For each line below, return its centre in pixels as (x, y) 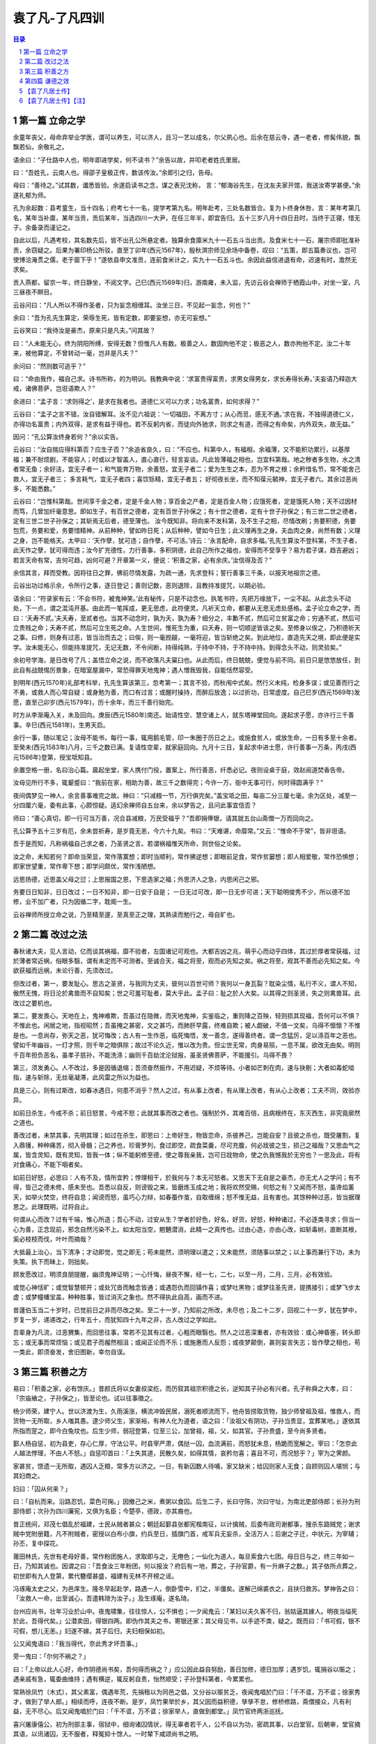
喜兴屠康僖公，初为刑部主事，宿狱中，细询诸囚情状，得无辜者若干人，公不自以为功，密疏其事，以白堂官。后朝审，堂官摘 (187, 1724)
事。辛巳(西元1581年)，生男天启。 (61, 725)
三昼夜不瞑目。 (34, 292)
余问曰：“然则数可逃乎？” (49, 366)
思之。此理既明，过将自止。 (53, 1207)
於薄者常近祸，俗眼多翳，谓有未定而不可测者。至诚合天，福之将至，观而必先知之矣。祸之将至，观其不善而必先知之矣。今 (187, 961)
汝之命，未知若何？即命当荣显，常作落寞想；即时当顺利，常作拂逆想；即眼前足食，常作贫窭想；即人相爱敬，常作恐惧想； (187, 856)
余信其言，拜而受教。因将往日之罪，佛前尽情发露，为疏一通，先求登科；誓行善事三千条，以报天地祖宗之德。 (168, 573)
